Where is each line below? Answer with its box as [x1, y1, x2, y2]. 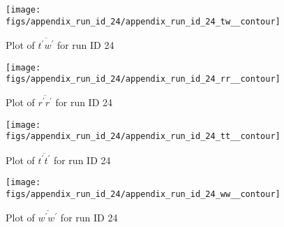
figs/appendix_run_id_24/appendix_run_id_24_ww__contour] [6, 189, 281, 200]
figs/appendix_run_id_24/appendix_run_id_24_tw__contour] [6, 16, 281, 27]
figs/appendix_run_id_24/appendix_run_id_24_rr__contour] [6, 74, 281, 85]
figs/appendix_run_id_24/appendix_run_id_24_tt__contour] [6, 131, 281, 142]
